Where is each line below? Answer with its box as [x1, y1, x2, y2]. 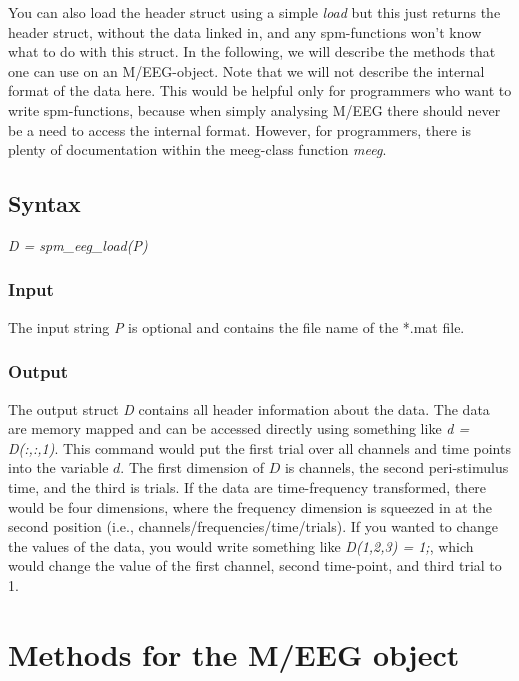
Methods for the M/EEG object [8, 633, 460, 674]
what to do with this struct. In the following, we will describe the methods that [8, 41, 496, 62]
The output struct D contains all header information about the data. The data [8, 398, 490, 419]
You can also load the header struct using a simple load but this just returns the [8, 2, 501, 22]
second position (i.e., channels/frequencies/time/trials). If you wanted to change [8, 516, 499, 537]
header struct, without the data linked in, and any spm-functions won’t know [8, 21, 482, 42]
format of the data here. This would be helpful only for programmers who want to [8, 80, 512, 101]
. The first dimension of [120, 457, 265, 478]
